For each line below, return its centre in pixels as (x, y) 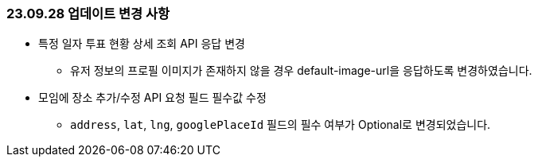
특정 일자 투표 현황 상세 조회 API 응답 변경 (142, 44)
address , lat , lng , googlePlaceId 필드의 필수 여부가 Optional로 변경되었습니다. (281, 125)
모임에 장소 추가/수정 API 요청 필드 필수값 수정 (152, 98)
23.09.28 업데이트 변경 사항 (88, 14)
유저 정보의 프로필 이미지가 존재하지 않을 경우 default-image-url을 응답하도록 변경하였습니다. (301, 71)
